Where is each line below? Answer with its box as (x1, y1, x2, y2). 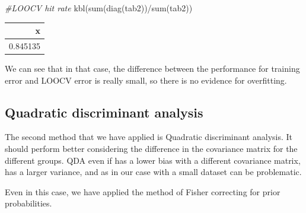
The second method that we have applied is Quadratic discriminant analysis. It (5, 131, 293, 143)
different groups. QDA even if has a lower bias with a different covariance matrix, (5, 154, 301, 166)
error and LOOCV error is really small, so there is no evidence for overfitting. (5, 74, 287, 86)
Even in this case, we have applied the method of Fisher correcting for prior (5, 185, 280, 198)
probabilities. (5, 197, 52, 209)
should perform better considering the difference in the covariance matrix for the (5, 142, 298, 155)
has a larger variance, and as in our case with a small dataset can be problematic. (5, 166, 302, 178)
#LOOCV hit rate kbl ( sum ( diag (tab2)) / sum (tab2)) (5, 2, 193, 14)
